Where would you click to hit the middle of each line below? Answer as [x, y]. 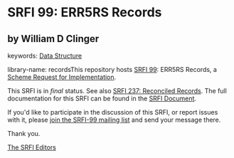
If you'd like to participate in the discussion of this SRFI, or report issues [113, 112]
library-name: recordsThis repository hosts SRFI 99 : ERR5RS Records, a [112, 69]
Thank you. [24, 133]
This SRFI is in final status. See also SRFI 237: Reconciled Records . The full [117, 91]
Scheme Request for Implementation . [62, 77]
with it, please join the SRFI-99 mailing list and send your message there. [114, 120]
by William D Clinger [53, 39]
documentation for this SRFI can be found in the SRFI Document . [102, 98]
